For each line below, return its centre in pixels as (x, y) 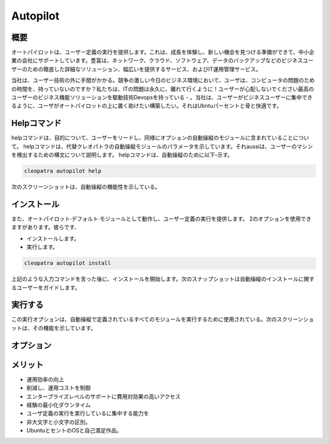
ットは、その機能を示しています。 (54, 328)
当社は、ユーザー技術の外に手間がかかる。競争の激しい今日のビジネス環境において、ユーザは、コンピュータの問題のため (163, 80)
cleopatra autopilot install (68, 263)
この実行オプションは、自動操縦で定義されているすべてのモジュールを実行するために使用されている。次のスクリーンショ (162, 319)
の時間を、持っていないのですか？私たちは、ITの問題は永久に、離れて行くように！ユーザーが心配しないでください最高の (163, 89)
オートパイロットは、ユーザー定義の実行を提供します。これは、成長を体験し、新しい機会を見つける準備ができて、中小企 (163, 52)
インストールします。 (53, 238)
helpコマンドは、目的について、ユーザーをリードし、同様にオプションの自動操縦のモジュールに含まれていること (152, 138)
